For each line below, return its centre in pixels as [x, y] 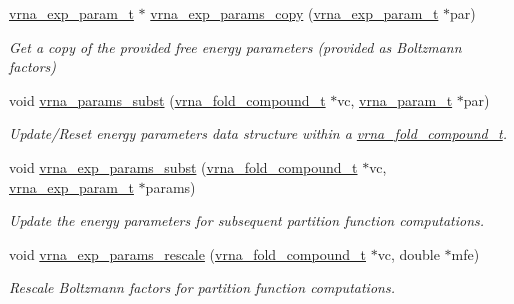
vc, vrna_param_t [395, 99]
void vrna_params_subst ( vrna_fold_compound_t [167, 99]
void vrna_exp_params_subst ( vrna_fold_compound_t [183, 166]
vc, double [408, 253]
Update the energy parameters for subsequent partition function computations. [247, 220]
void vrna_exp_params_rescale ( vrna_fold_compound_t [187, 253]
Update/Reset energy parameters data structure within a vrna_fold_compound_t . [258, 133]
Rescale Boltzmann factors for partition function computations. [202, 287]
